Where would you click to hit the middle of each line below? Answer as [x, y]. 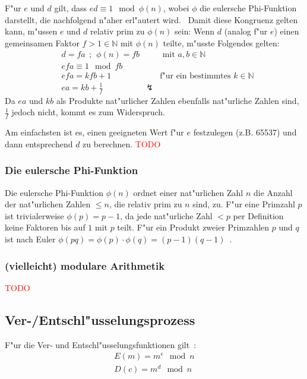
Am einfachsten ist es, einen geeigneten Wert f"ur [94, 132]
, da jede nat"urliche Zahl [166, 215]
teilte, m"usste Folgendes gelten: [221, 42]
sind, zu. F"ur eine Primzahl [244, 204]
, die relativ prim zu [145, 204]
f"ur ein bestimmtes [195, 76]
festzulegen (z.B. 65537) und [245, 132]
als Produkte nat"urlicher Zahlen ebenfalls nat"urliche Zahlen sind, [178, 100]
